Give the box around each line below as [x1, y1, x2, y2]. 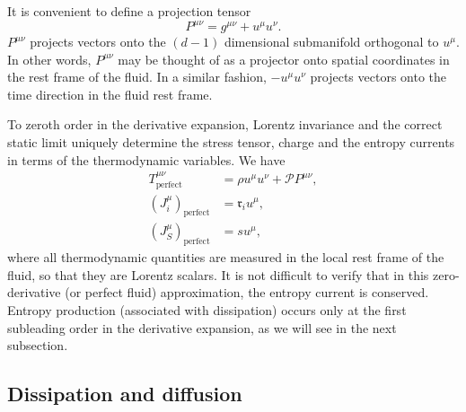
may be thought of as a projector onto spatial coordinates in [118, 49, 450, 68]
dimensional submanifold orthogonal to [224, 32, 439, 51]
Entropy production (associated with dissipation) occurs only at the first [7, 300, 407, 319]
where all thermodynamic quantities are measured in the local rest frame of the [7, 248, 444, 267]
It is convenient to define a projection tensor [7, 2, 251, 20]
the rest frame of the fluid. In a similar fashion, [7, 67, 267, 86]
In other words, [7, 49, 92, 68]
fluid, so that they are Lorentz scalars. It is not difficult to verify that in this [7, 265, 429, 284]
